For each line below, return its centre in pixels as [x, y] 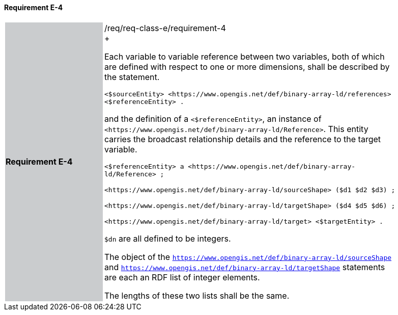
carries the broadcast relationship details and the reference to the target [243, 139]
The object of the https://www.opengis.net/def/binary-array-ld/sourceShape [248, 257]
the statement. [132, 77]
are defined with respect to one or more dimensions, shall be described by [247, 67]
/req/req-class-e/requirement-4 [165, 28]
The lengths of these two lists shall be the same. [197, 295]
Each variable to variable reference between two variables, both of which [245, 56]
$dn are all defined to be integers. [168, 238]
